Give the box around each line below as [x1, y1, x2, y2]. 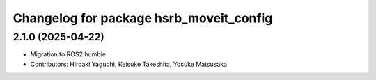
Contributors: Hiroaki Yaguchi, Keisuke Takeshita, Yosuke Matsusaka [30, 60, 228, 68]
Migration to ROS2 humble [30, 50, 107, 58]
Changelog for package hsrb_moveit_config [13, 10, 273, 26]
